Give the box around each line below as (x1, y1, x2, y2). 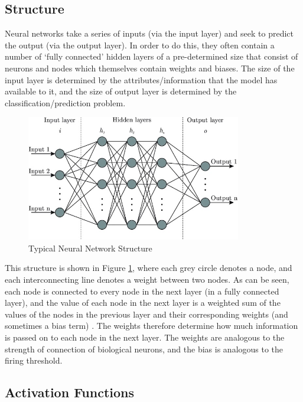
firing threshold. (5, 354, 63, 367)
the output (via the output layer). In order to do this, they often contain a (5, 38, 275, 51)
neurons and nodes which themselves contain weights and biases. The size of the (5, 61, 295, 74)
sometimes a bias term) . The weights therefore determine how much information (5, 319, 298, 332)
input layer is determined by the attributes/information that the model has (5, 73, 278, 86)
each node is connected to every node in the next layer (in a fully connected (5, 285, 279, 297)
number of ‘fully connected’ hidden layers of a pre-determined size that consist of (5, 50, 298, 63)
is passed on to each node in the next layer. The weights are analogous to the (5, 331, 285, 343)
